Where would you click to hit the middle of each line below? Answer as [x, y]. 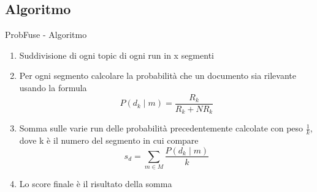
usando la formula [53, 87]
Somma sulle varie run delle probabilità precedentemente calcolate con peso [161, 128]
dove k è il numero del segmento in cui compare [109, 140]
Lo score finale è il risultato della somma [96, 184]
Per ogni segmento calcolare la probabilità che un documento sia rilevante [158, 76]
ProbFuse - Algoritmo [46, 35]
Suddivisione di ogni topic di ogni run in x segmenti [116, 55]
